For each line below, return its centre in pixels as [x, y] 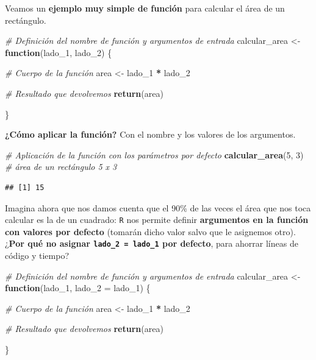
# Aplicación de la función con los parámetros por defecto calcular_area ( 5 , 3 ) [154, 154]
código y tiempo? [37, 256]
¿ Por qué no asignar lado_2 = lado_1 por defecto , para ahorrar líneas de [152, 243]
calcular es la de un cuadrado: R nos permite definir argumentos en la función [157, 220]
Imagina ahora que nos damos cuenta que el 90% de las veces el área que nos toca [158, 207]
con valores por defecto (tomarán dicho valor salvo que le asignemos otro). [150, 231]
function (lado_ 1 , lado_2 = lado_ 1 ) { [78, 288]
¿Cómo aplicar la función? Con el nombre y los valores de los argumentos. [150, 134]
